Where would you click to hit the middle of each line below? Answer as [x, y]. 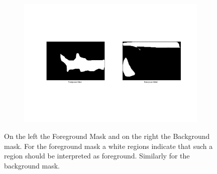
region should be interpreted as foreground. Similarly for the [97, 156]
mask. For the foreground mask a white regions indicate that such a [108, 146]
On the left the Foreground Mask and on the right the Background [107, 136]
